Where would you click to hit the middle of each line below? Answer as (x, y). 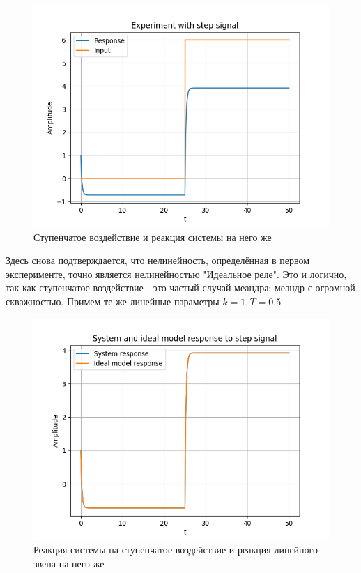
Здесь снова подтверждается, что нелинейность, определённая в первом (158, 260)
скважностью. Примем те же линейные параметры (113, 301)
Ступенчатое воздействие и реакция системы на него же (153, 237)
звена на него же (69, 563)
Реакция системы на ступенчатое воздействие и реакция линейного (176, 550)
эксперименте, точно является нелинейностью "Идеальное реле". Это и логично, (176, 274)
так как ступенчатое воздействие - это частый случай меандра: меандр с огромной (180, 288)
